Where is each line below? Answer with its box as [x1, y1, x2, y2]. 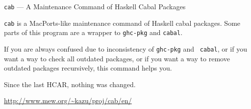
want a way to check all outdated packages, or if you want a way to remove [4, 53, 230, 63]
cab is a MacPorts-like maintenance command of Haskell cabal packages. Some [4, 18, 241, 28]
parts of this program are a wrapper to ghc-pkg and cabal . [4, 27, 183, 37]
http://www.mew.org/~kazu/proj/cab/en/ [4, 95, 132, 106]
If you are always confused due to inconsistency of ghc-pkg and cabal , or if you [4, 43, 247, 54]
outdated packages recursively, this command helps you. [4, 63, 172, 73]
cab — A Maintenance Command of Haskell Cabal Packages [4, 1, 186, 11]
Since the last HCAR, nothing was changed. [4, 79, 136, 89]
